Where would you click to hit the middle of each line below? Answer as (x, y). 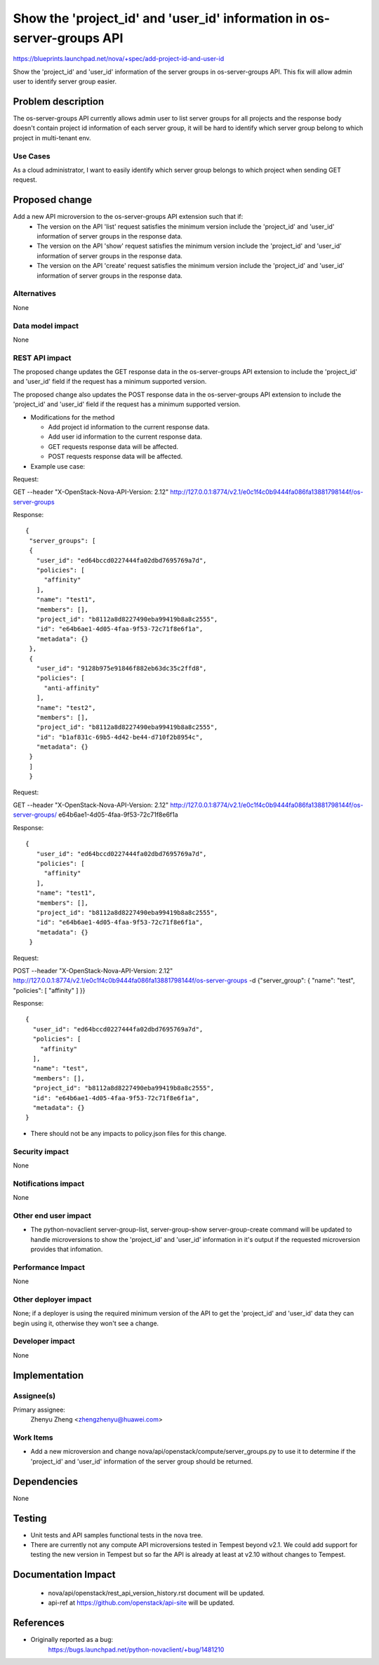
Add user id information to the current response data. (125, 437)
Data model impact (46, 326)
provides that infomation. (67, 1249)
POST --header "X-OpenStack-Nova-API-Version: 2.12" (93, 970)
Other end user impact (52, 1215)
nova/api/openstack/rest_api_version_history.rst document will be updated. (157, 1593)
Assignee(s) (34, 1396)
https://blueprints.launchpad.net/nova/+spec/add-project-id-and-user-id (119, 59)
